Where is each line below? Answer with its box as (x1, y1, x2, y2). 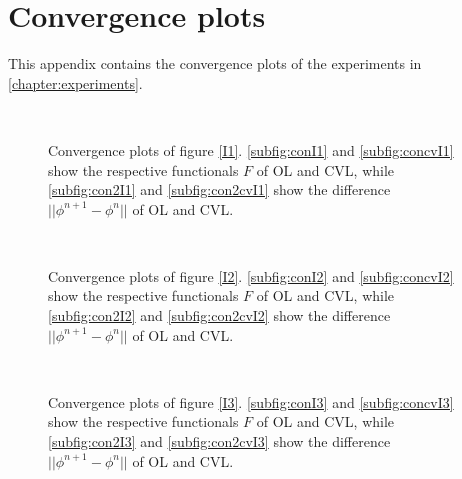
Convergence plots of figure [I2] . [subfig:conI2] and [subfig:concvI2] (48, 265, 454, 286)
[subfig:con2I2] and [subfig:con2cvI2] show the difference (48, 305, 391, 326)
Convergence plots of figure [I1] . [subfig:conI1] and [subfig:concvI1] (48, 139, 454, 160)
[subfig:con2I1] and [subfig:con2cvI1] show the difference (48, 179, 391, 200)
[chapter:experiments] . (8, 72, 143, 93)
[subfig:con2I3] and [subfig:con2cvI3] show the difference (48, 431, 391, 452)
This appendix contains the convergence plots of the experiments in (8, 53, 422, 74)
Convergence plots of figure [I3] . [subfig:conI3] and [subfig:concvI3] (48, 391, 454, 412)
